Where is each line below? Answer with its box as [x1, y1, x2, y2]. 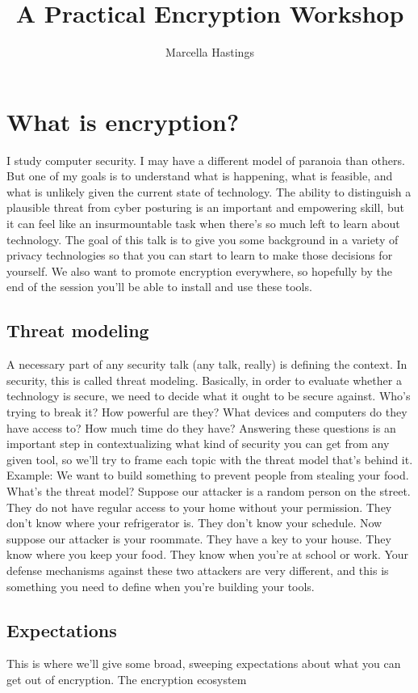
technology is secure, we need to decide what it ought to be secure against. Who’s [6, 387, 411, 404]
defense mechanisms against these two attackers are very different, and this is [6, 561, 389, 578]
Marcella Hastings [165, 44, 254, 61]
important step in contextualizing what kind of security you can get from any [6, 435, 390, 452]
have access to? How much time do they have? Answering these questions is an [6, 419, 396, 436]
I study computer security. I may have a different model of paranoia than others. [6, 151, 405, 168]
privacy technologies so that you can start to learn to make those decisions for [6, 247, 393, 264]
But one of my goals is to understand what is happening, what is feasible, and [6, 167, 393, 184]
